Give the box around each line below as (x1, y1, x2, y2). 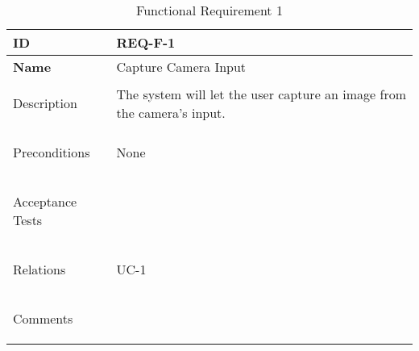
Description (13, 94, 77, 112)
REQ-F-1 (116, 33, 176, 52)
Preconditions (13, 143, 90, 161)
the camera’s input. (116, 102, 226, 122)
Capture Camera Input (116, 57, 247, 76)
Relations (13, 260, 66, 278)
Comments (13, 309, 73, 328)
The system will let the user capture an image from (116, 84, 407, 103)
